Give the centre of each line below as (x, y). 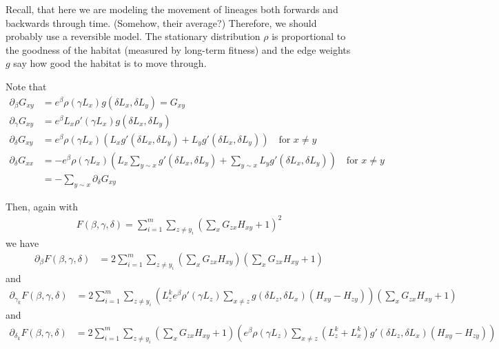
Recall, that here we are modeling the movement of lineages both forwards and (172, 9)
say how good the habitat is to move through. (110, 63)
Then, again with (42, 206)
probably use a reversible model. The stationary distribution (133, 36)
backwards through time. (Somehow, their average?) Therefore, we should (161, 22)
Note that (26, 86)
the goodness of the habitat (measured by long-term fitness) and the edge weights (178, 49)
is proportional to (309, 36)
